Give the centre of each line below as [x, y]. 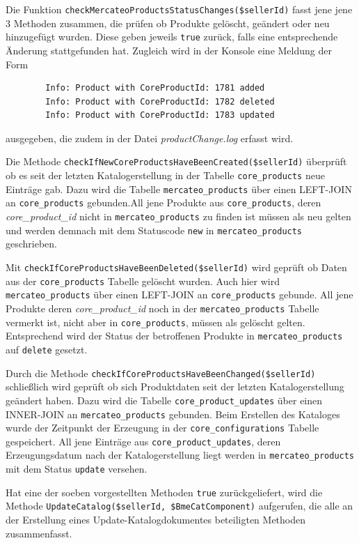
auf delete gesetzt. [47, 349]
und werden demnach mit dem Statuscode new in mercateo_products [154, 230]
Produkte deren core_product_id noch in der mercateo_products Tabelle [162, 308]
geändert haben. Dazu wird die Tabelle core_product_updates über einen [164, 400]
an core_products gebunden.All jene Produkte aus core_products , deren [163, 202]
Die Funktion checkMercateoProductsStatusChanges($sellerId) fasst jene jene [179, 9]
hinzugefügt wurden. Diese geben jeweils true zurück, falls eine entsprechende [172, 37]
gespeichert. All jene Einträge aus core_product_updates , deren [143, 441]
